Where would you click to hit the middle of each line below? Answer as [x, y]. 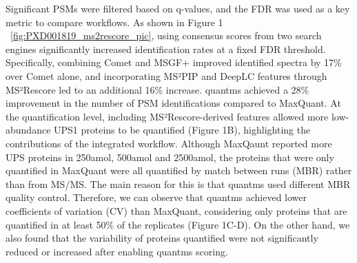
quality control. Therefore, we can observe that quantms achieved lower [156, 197]
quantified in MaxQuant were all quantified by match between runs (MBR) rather [179, 170]
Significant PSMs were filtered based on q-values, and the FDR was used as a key [178, 8]
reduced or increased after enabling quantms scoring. [117, 251]
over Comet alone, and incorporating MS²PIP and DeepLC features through [166, 75]
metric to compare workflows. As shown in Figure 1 [114, 22]
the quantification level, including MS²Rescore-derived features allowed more [167, 116]
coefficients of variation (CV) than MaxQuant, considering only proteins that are [176, 210]
